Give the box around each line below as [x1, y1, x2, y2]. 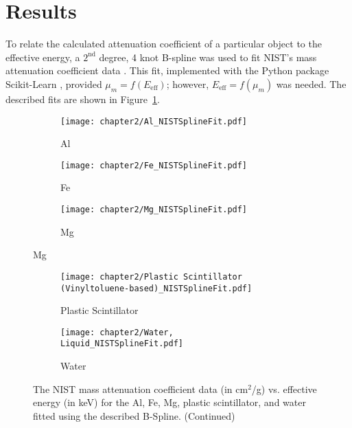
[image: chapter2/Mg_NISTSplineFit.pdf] [60, 205, 248, 214]
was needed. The [276, 76, 347, 91]
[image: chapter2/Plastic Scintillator [60, 271, 242, 282]
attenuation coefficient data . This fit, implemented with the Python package [5, 63, 329, 78]
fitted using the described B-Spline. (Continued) [33, 408, 235, 423]
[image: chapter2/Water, [60, 327, 174, 337]
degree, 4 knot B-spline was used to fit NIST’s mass [99, 49, 317, 64]
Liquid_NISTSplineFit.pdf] [60, 339, 183, 349]
